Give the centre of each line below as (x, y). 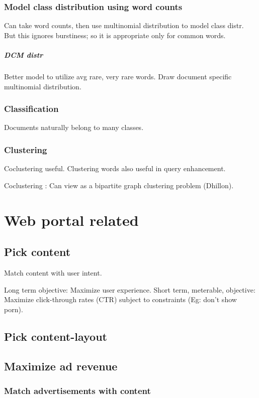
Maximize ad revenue (61, 366)
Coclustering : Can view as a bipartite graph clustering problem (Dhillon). (119, 185)
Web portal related (71, 220)
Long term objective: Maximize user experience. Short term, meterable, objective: (130, 289)
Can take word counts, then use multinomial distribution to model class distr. (124, 25)
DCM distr (24, 55)
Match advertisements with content (77, 390)
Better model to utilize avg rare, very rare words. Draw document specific (118, 76)
